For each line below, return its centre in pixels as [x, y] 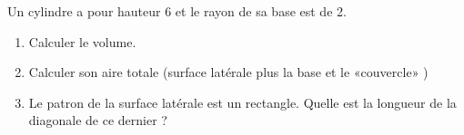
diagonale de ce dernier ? [98, 120]
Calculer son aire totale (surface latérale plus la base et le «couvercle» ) [228, 72]
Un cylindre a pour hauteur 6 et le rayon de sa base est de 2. [177, 11]
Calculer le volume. [82, 41]
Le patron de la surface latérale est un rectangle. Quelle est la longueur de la [242, 102]
